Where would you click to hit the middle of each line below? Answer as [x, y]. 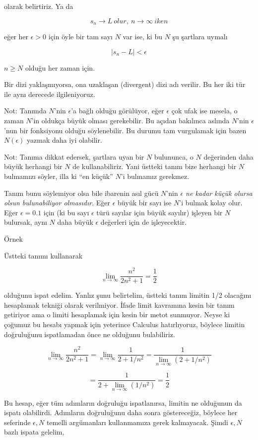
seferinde [17, 422]
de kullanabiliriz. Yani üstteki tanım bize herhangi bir [155, 166]
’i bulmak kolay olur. [211, 203]
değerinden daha [228, 156]
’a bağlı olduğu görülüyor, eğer [118, 111]
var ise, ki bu [142, 37]
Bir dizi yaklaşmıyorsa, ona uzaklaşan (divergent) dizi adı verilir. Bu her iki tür [125, 84]
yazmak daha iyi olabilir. [64, 140]
